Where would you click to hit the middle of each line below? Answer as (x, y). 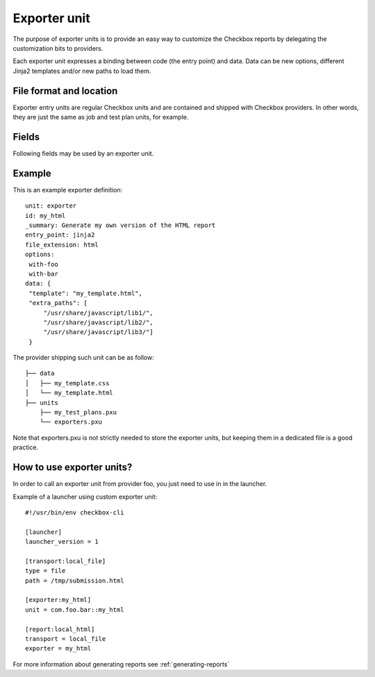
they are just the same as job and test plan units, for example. (101, 117)
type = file (45, 571)
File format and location (65, 91)
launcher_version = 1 (62, 542)
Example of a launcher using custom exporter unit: (85, 496)
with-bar (43, 274)
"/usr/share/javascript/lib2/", (99, 322)
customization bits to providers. (58, 48)
